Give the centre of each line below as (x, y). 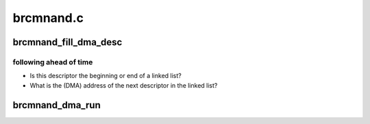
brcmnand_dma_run (57, 105)
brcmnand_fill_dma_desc (67, 42)
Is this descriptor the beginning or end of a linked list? (106, 76)
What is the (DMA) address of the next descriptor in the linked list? (124, 85)
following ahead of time (53, 62)
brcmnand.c (48, 18)
